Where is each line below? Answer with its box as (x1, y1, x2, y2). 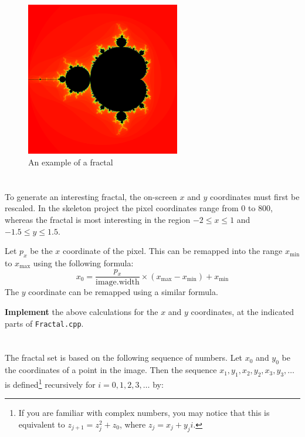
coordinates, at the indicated (191, 305, 294, 317)
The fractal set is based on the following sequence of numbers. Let (5, 351, 243, 364)
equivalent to (18, 418, 65, 430)
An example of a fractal (28, 155, 113, 168)
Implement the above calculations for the (5, 305, 158, 317)
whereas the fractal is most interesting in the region (5, 213, 191, 225)
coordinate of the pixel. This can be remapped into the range (63, 245, 283, 257)
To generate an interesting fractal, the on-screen (5, 190, 177, 202)
